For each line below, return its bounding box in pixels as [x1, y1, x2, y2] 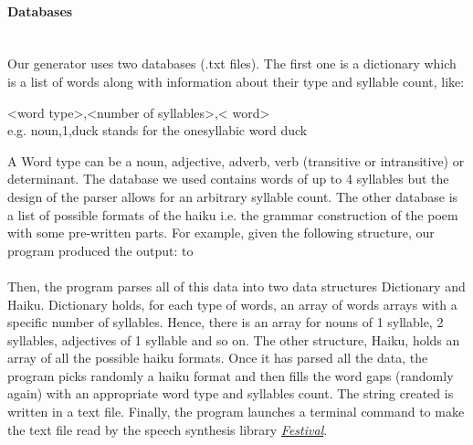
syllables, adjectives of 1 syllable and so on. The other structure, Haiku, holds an [7, 330, 460, 349]
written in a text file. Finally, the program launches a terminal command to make [7, 402, 465, 421]
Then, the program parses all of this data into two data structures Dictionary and [7, 276, 466, 295]
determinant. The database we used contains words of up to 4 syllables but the [7, 169, 449, 188]
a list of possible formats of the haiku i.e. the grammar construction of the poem [7, 205, 458, 224]
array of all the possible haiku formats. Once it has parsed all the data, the [7, 348, 428, 367]
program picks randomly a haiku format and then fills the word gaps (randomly [7, 366, 454, 385]
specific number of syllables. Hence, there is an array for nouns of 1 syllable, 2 [7, 313, 444, 332]
